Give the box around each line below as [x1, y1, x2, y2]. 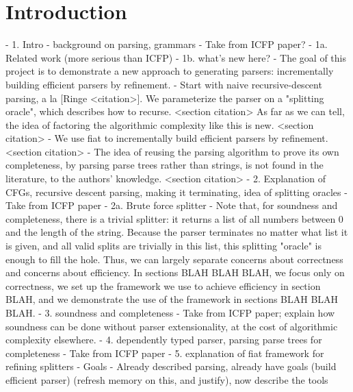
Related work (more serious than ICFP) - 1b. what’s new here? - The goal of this [5, 50, 346, 64]
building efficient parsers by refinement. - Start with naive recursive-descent [5, 77, 322, 91]
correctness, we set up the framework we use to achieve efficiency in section [5, 278, 321, 293]
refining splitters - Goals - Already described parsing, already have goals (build [5, 359, 337, 373]
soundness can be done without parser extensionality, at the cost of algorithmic [5, 319, 338, 333]
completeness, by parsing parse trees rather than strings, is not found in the [5, 158, 324, 172]
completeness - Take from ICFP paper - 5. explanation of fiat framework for [5, 345, 324, 360]
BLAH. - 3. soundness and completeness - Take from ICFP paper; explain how [5, 306, 335, 319]
